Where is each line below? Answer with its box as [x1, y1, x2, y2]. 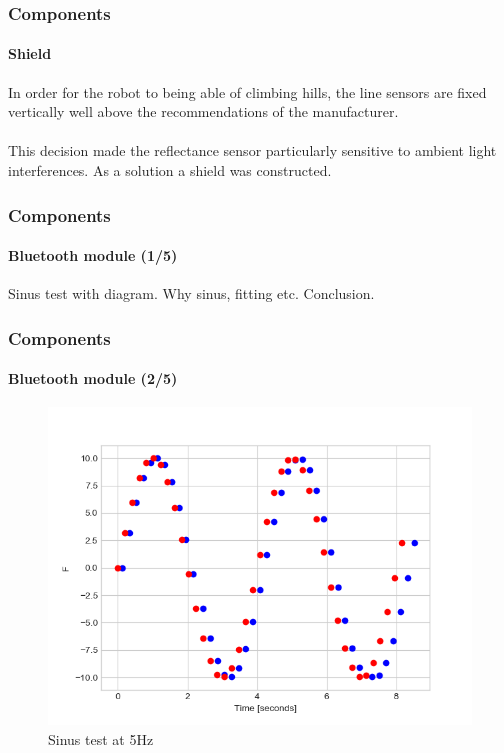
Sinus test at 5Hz [48, 729, 154, 750]
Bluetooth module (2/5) [8, 368, 178, 389]
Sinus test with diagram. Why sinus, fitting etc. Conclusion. [8, 283, 375, 304]
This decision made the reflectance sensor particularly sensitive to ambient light [8, 140, 497, 161]
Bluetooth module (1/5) [8, 245, 178, 266]
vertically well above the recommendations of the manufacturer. [8, 101, 399, 122]
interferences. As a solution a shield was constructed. [8, 160, 332, 181]
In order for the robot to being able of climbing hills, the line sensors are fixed [8, 81, 487, 102]
